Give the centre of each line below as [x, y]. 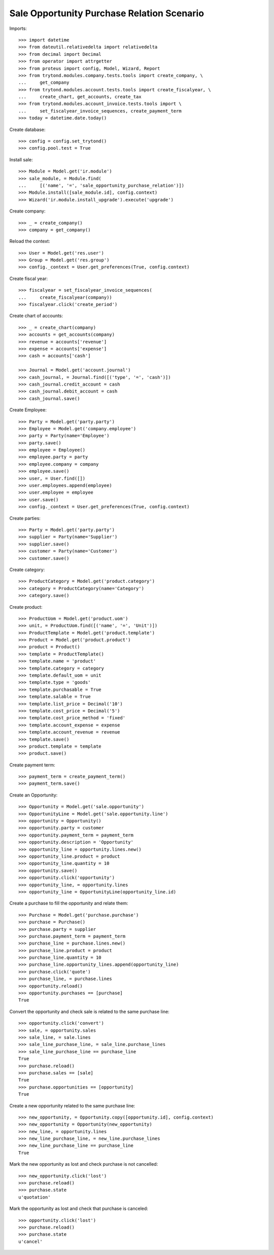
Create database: [27, 129]
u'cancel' [30, 1241]
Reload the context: [30, 241]
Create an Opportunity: [33, 795]
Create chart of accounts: [36, 316]
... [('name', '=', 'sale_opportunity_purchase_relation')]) [101, 185]
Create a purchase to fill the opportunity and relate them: [69, 903]
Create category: [27, 569]
